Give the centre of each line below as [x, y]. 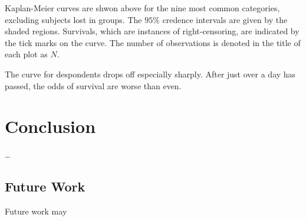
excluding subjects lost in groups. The [73, 19]
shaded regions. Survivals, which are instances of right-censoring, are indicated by [152, 31]
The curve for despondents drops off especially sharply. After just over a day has [150, 74]
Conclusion [50, 126]
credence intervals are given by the [225, 19]
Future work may [36, 211]
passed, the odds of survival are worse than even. [93, 85]
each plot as [26, 54]
